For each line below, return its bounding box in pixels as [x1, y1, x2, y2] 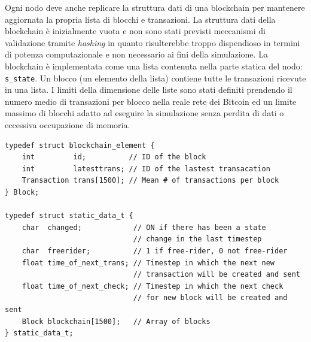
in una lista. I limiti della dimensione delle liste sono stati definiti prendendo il [5, 83, 292, 96]
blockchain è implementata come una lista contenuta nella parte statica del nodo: [5, 59, 303, 72]
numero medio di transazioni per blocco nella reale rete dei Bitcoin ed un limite [5, 95, 297, 107]
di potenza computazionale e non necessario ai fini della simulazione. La [5, 48, 268, 60]
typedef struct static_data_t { [5, 211, 133, 220]
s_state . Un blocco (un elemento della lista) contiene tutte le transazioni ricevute [5, 71, 306, 84]
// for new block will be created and [133, 293, 288, 302]
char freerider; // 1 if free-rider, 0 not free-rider [22, 246, 288, 255]
